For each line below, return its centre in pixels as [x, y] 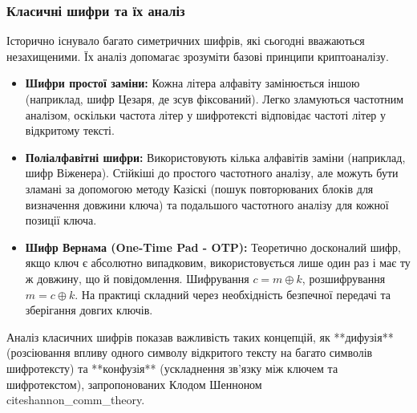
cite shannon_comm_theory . [76, 400]
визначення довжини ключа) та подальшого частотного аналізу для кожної [207, 204]
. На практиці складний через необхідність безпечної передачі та [233, 294]
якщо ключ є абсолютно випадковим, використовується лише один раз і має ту [218, 263]
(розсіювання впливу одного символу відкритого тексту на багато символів [190, 352]
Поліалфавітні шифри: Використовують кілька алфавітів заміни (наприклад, [215, 157]
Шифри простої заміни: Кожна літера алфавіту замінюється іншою [192, 83]
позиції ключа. [61, 220]
